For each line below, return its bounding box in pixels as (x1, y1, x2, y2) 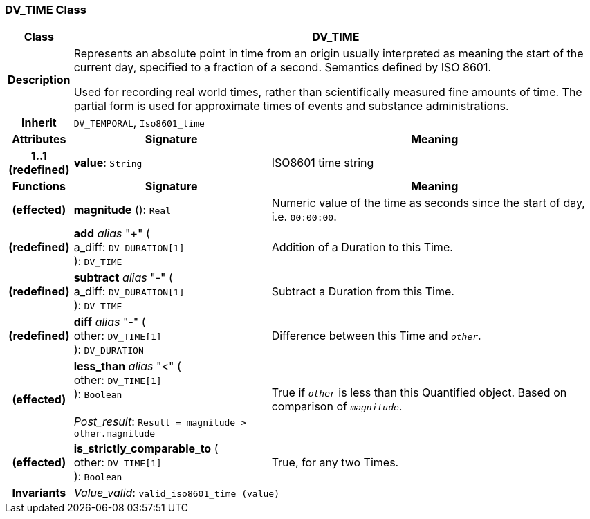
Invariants (12, 486, 66, 500)
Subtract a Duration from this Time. (271, 284, 454, 299)
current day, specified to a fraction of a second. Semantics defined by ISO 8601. (73, 60, 492, 75)
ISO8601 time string (271, 156, 374, 170)
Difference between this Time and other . (271, 329, 481, 343)
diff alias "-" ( (73, 315, 146, 329)
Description (8, 73, 71, 87)
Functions (12, 179, 66, 194)
